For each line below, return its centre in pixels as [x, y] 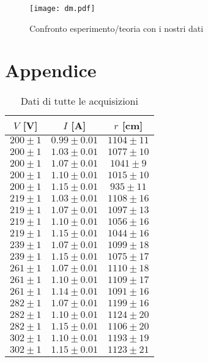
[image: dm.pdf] [62, 9]
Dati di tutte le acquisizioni [79, 101]
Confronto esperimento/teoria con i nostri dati [117, 28]
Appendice [51, 70]
